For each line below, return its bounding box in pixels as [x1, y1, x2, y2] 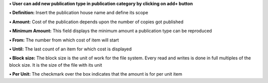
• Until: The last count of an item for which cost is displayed [9, 46, 132, 52]
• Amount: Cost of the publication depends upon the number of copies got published [9, 19, 184, 25]
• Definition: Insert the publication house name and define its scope [9, 10, 148, 16]
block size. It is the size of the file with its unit [9, 62, 102, 68]
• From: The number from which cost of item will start [9, 37, 119, 43]
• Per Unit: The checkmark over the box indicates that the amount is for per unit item [9, 71, 182, 77]
